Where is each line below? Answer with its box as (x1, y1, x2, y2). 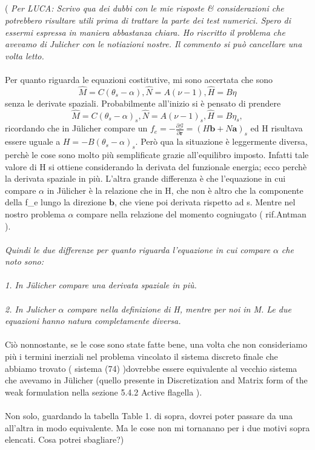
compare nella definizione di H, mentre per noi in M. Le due (67, 302, 291, 315)
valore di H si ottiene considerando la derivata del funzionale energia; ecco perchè (5, 160, 307, 173)
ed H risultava (250, 122, 303, 134)
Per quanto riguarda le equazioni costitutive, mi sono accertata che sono (5, 73, 273, 85)
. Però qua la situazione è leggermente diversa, (135, 135, 308, 148)
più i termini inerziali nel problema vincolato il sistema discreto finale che (5, 350, 278, 363)
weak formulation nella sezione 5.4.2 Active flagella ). (5, 385, 202, 398)
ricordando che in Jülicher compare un (5, 122, 148, 134)
